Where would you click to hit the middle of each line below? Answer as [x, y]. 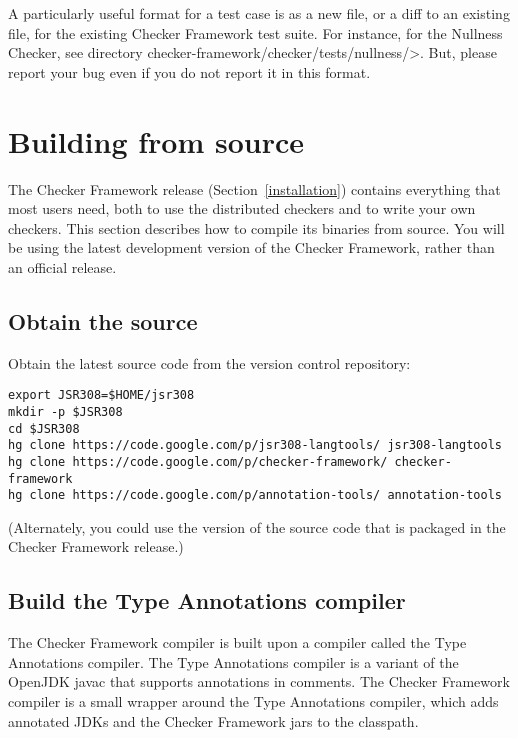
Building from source [156, 140]
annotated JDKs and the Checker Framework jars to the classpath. [213, 720]
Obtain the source [103, 320]
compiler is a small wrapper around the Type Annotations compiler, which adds [253, 701]
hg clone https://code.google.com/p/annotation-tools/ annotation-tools [255, 495]
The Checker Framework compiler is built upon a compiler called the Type [237, 642]
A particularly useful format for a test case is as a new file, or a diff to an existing [259, 13]
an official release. [62, 266]
